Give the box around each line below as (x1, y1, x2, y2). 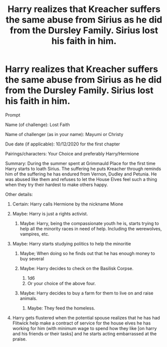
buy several (19, 255, 44, 261)
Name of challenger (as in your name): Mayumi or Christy (5, 131, 123, 137)
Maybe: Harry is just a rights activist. (12, 210, 88, 216)
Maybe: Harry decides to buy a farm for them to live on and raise (19, 290, 153, 296)
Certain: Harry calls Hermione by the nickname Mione (12, 201, 123, 207)
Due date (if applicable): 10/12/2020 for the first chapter (5, 141, 120, 147)
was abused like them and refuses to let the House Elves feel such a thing (5, 176, 157, 182)
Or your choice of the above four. (27, 280, 96, 286)
